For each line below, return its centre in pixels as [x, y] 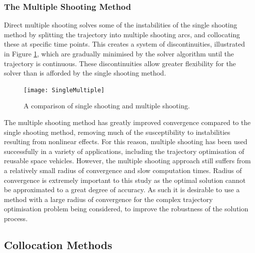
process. [16, 218]
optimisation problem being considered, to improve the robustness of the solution [126, 209]
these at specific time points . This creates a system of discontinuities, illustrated [125, 44]
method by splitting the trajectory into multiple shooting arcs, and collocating [122, 34]
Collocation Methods [58, 244]
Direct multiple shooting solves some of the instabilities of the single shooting [121, 25]
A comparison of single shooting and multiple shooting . [107, 106]
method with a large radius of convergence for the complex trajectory [108, 199]
